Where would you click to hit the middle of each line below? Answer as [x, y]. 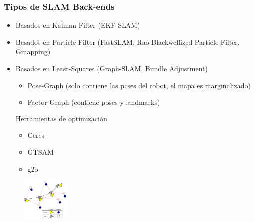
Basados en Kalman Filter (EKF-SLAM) [78, 25]
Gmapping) [33, 52]
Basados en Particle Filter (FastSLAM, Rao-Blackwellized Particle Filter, [127, 42]
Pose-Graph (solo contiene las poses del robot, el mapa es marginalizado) [139, 85]
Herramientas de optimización [61, 118]
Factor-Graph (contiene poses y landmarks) [94, 102]
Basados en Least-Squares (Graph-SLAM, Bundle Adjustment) [112, 68]
